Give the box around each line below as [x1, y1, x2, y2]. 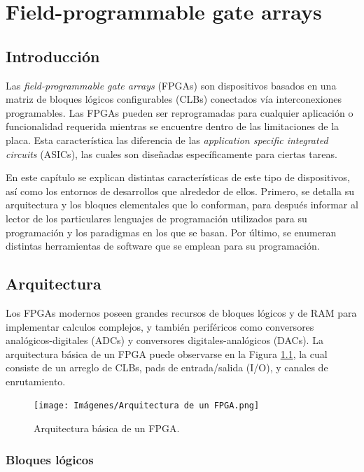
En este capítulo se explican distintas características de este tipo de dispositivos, [6, 170, 350, 185]
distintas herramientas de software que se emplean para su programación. [6, 238, 320, 253]
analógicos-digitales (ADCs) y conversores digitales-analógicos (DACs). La [6, 333, 323, 348]
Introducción [6, 45, 100, 66]
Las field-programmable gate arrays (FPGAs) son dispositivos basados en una [6, 78, 337, 92]
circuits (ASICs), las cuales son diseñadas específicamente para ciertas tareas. [6, 146, 337, 161]
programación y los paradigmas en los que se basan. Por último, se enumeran [6, 224, 337, 239]
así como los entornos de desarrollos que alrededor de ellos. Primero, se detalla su [6, 183, 355, 198]
